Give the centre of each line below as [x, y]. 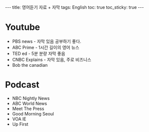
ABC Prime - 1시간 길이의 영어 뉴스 [46, 47]
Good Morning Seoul [33, 113]
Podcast [22, 85]
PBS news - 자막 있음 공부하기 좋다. [47, 41]
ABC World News [30, 103]
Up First [20, 124]
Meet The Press [28, 109]
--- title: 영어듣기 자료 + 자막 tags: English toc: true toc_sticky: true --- [74, 7]
